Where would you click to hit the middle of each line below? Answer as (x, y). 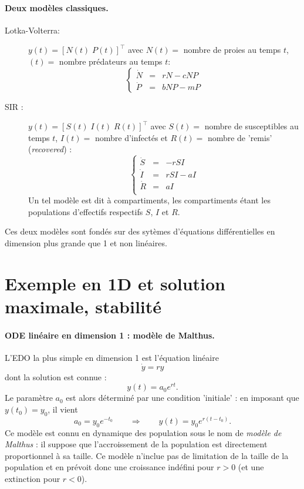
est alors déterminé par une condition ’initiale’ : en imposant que (183, 398)
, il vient (63, 409)
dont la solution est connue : (56, 376)
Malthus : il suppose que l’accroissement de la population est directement (136, 444)
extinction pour (33, 479)
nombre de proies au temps (232, 50)
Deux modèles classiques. (57, 7)
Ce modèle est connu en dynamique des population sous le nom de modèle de (143, 432)
